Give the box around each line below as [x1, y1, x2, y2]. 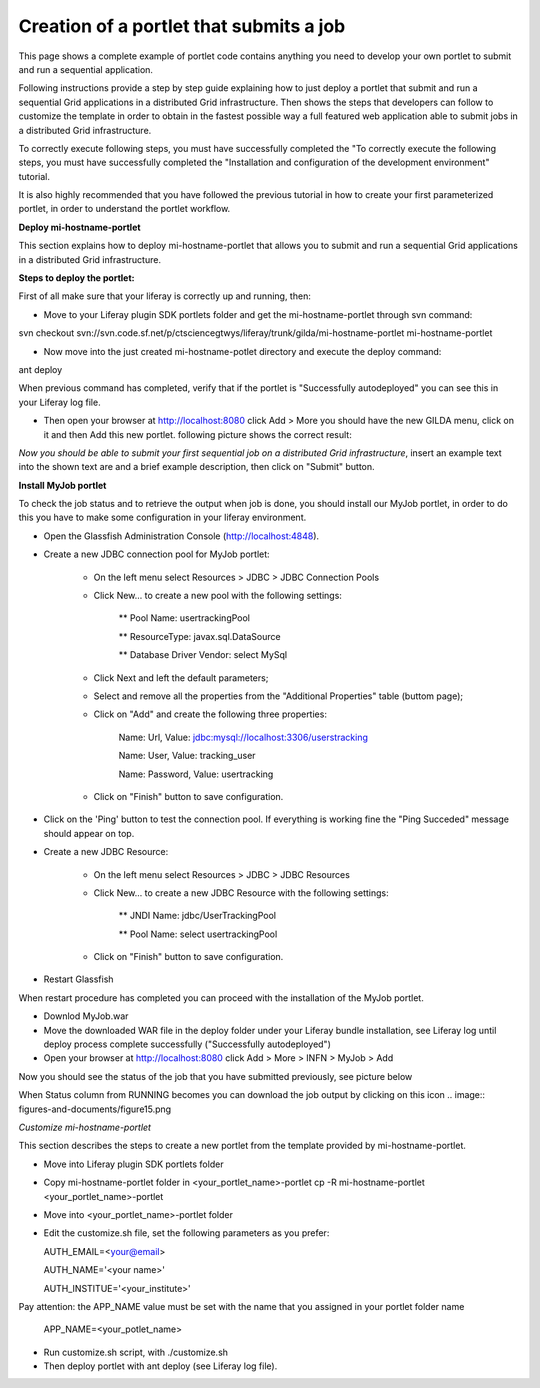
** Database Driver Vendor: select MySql [118, 649, 288, 661]
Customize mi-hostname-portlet [18, 1121, 152, 1133]
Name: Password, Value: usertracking [118, 768, 274, 780]
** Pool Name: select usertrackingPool [118, 928, 278, 940]
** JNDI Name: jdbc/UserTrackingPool [118, 910, 277, 922]
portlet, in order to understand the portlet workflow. [18, 203, 231, 215]
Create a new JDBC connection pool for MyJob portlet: [43, 548, 270, 560]
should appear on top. [43, 827, 135, 839]
